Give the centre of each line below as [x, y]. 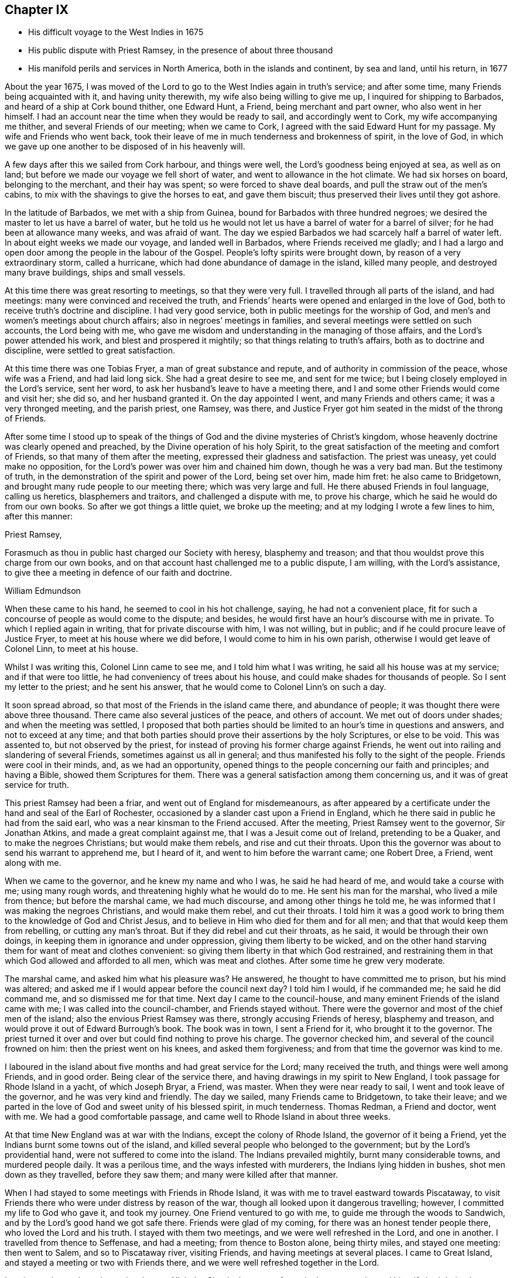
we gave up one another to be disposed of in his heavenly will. [125, 147]
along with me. [33, 863]
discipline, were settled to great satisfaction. [90, 351]
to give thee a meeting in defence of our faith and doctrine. [119, 573]
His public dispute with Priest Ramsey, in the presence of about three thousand [181, 50]
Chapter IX [37, 10]
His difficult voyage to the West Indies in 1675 [116, 32]
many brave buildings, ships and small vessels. [95, 273]
